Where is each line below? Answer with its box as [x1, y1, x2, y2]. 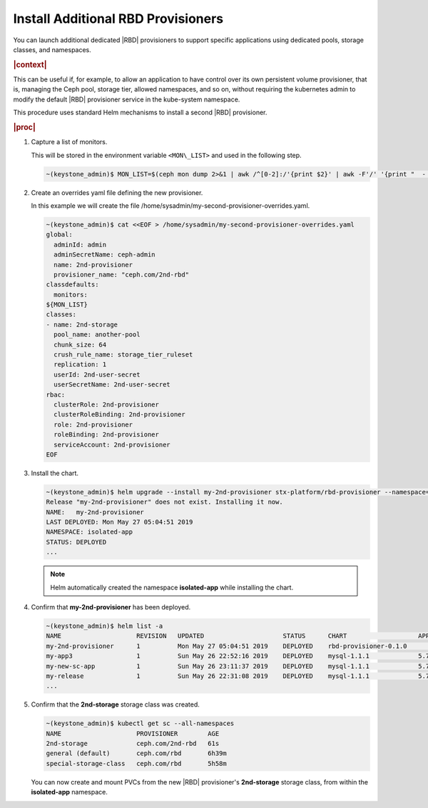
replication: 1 [53, 361, 107, 369]
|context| [13, 59, 47, 69]
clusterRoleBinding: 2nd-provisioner [53, 411, 185, 419]
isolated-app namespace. [31, 788, 108, 797]
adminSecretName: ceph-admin [53, 251, 156, 259]
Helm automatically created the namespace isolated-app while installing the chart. [50, 583, 294, 592]
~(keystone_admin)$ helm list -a [46, 622, 163, 630]
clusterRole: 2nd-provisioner [53, 400, 160, 409]
